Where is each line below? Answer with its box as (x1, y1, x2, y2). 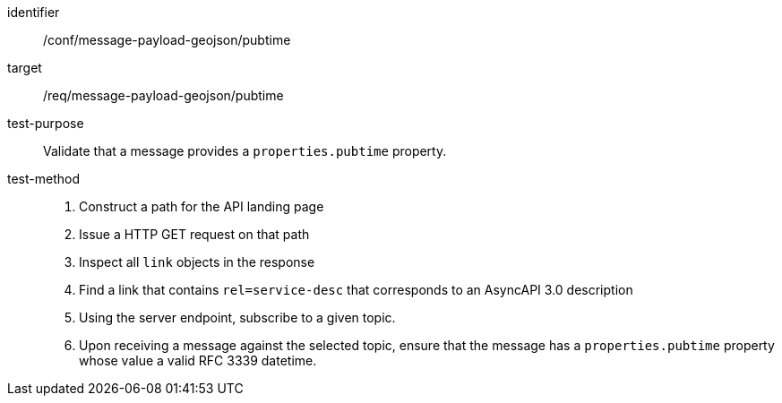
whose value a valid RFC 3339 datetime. (79, 353, 317, 368)
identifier (7, 4, 60, 20)
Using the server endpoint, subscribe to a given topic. (79, 310, 396, 325)
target (7, 60, 42, 75)
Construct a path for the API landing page (79, 199, 324, 214)
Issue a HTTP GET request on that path (79, 227, 310, 242)
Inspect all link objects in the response (79, 254, 315, 270)
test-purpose (7, 116, 84, 131)
